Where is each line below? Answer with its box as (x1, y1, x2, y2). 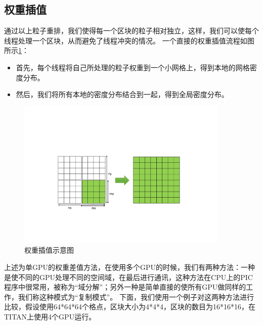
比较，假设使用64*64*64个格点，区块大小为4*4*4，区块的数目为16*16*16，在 (4, 301, 255, 312)
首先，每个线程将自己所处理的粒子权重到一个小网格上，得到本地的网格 (16, 62, 250, 72)
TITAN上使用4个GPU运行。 (4, 311, 96, 321)
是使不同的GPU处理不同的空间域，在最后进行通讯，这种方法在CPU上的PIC (4, 271, 253, 282)
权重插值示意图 (24, 245, 74, 255)
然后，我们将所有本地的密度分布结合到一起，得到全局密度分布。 (16, 89, 229, 100)
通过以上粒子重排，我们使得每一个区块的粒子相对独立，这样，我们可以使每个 (4, 25, 259, 36)
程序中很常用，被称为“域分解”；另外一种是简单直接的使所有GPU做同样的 (4, 282, 246, 292)
